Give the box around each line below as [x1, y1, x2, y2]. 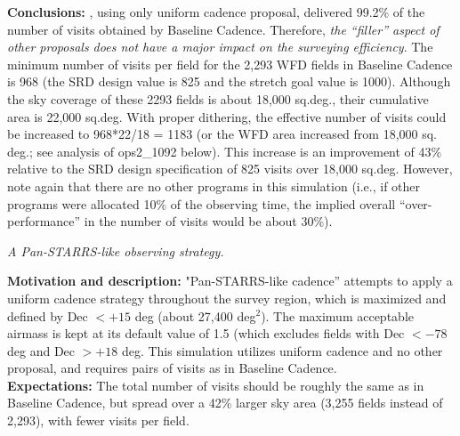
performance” [7, 212, 81, 230]
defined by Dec [7, 306, 88, 325]
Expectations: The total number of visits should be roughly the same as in [7, 375, 424, 394]
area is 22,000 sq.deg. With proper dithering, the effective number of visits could [7, 107, 447, 125]
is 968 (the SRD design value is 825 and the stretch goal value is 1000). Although [7, 72, 451, 91]
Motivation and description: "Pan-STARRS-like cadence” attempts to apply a [7, 271, 453, 290]
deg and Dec [7, 341, 76, 359]
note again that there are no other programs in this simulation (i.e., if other [7, 176, 421, 195]
